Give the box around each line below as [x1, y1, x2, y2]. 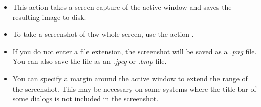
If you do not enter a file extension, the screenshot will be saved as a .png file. [12, 46, 257, 56]
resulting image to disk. [12, 11, 86, 22]
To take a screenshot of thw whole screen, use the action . [12, 29, 194, 39]
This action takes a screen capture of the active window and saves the [12, 2, 232, 12]
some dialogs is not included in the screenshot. [12, 93, 159, 104]
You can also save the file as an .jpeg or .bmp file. [12, 56, 167, 67]
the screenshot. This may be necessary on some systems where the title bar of [12, 83, 256, 94]
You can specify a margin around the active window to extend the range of [12, 73, 248, 83]
